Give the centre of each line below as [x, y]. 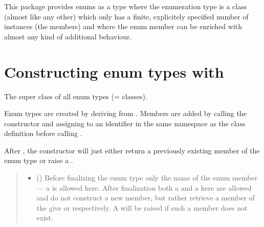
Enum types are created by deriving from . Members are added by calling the [125, 113]
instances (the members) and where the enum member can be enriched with [123, 26]
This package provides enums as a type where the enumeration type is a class [126, 6]
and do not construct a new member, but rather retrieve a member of [146, 198]
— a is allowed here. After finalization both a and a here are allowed [144, 187]
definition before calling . [43, 133]
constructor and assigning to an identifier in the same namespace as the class [125, 123]
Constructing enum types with [114, 71]
